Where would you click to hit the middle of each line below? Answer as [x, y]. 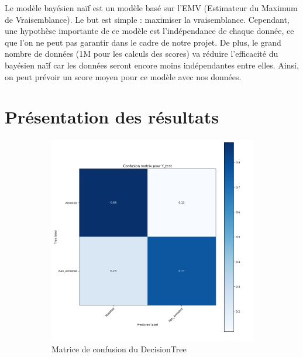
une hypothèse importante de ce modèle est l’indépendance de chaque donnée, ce [149, 31]
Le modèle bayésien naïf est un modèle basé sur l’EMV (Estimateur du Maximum [151, 8]
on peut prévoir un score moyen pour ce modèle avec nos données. [123, 76]
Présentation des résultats [112, 117]
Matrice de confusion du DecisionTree [119, 349]
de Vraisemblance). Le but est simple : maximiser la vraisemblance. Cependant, [147, 19]
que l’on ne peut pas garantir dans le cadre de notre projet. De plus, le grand [143, 42]
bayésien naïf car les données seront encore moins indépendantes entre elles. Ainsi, [152, 65]
